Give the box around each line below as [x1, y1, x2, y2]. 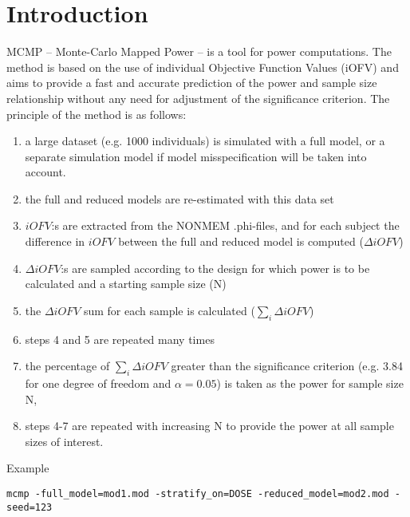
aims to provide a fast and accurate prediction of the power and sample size [6, 74, 377, 91]
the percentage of [25, 357, 110, 374]
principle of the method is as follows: [6, 105, 187, 122]
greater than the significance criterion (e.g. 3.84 [171, 357, 403, 374]
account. [25, 164, 66, 180]
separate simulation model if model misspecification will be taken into [25, 148, 367, 164]
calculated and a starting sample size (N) [25, 275, 227, 292]
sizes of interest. [25, 432, 104, 449]
